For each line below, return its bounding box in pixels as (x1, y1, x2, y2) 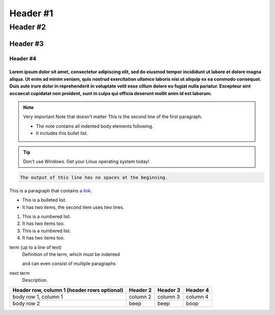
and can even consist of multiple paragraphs (22, 261, 116, 267)
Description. (22, 277, 48, 283)
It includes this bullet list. (36, 130, 88, 136)
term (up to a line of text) (9, 244, 62, 250)
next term (9, 270, 30, 276)
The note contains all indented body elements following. (36, 123, 154, 129)
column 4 (186, 293, 209, 300)
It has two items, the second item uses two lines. (22, 204, 124, 210)
